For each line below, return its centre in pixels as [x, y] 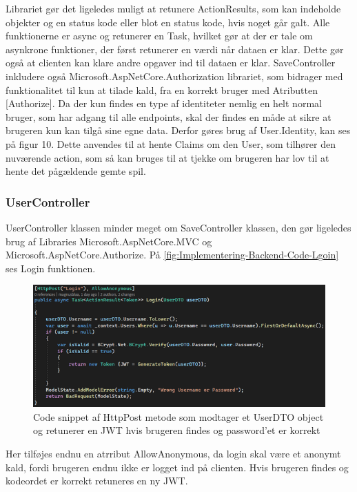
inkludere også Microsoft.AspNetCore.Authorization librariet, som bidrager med [174, 76]
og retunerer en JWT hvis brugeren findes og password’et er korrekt [177, 430]
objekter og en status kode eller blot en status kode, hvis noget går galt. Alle [168, 22]
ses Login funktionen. [51, 268]
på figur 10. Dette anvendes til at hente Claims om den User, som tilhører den [171, 143]
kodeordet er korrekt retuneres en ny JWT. [97, 481]
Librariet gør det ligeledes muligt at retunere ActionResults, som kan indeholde [173, 8]
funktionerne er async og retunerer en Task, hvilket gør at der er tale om [159, 36]
